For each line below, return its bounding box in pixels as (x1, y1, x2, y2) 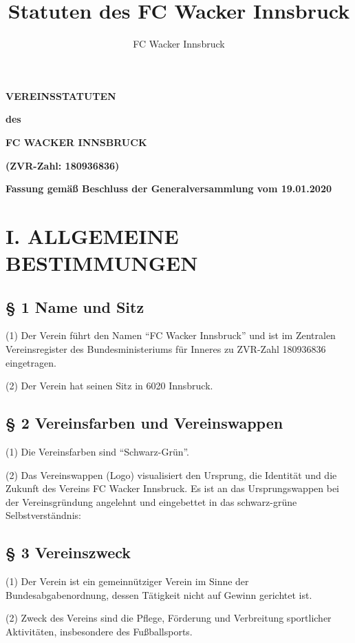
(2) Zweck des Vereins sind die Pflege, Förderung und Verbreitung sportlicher (6, 611, 332, 625)
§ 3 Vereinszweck (6, 542, 131, 563)
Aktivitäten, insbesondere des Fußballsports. (6, 624, 193, 638)
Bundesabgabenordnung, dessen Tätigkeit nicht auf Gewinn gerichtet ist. (6, 587, 312, 602)
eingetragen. (6, 355, 56, 369)
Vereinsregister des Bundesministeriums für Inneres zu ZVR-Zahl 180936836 (6, 342, 326, 356)
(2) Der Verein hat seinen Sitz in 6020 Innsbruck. (6, 378, 213, 393)
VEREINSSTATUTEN (6, 88, 116, 103)
